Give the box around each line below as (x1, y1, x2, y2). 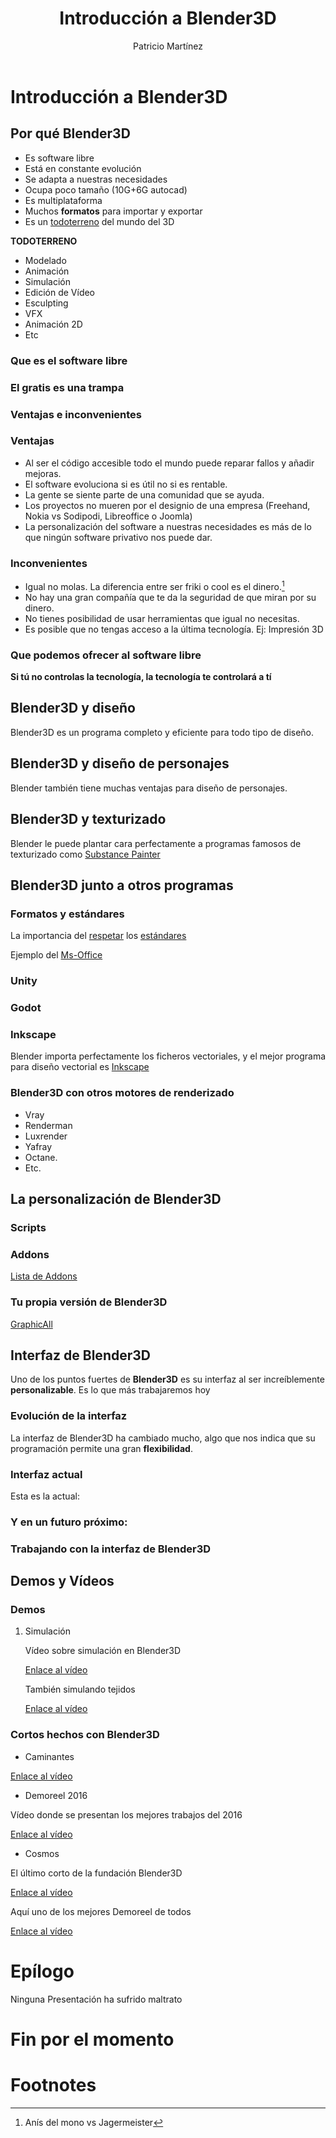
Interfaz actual (10, 1467, 83, 1481)
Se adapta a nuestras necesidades (24, 173, 168, 185)
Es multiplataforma (24, 194, 103, 206)
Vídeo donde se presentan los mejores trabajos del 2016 (10, 1808, 243, 1821)
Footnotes (10, 2074, 97, 2097)
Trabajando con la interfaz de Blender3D (10, 1542, 212, 1556)
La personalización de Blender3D (10, 1191, 222, 1208)
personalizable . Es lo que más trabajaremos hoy (10, 1384, 211, 1396)
